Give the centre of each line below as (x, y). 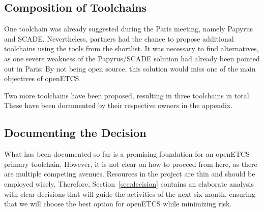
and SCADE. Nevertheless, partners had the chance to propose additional (119, 38)
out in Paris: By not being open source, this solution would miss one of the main (130, 68)
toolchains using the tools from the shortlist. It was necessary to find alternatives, (131, 48)
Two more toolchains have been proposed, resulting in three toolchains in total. (128, 95)
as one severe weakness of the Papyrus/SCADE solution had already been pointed (132, 58)
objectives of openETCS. (43, 78)
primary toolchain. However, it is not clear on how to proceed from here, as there (131, 164)
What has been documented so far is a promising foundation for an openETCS (127, 154)
